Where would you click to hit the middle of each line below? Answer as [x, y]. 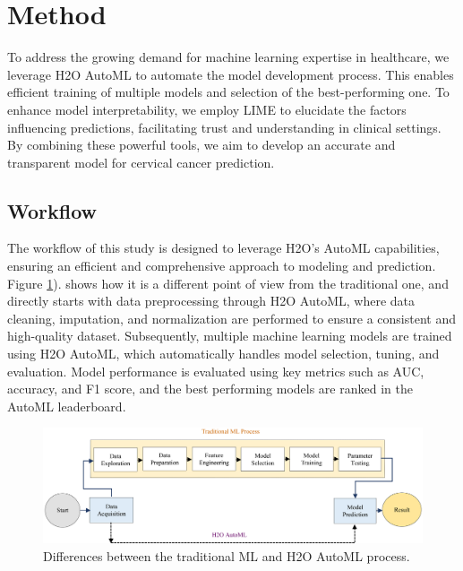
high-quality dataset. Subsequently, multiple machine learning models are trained [230, 336]
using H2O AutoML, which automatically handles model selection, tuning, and [223, 354]
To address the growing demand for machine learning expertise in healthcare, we [228, 57]
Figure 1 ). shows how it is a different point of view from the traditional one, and [228, 283]
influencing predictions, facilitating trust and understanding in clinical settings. [224, 127]
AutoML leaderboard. [67, 406]
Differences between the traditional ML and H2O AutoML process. [227, 555]
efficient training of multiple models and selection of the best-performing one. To [228, 92]
